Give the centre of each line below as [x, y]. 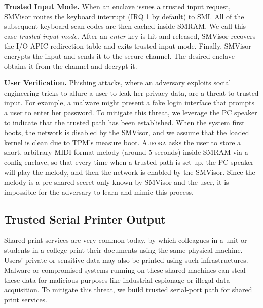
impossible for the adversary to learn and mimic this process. [99, 191]
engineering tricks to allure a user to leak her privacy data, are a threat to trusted [131, 92]
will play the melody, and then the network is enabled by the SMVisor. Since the [130, 172]
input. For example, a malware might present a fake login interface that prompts [129, 102]
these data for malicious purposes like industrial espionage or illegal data [117, 279]
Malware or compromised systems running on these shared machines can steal [125, 270]
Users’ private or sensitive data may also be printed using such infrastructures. [126, 260]
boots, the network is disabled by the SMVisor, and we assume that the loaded [127, 132]
